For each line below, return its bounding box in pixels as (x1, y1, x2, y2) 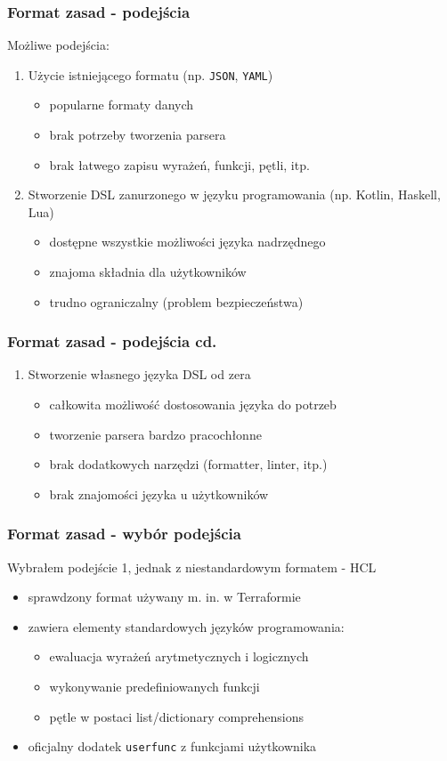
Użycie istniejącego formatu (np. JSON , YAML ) (28, 65, 273, 84)
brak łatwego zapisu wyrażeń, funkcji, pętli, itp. (49, 155, 310, 174)
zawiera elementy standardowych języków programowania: (28, 617, 345, 636)
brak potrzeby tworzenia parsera (49, 125, 226, 144)
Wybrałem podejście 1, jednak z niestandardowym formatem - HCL (7, 557, 377, 576)
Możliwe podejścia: (7, 36, 110, 54)
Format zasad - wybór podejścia (7, 522, 241, 545)
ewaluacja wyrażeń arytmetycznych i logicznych (49, 647, 309, 666)
